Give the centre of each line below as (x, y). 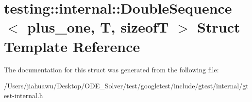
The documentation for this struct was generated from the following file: (111, 69)
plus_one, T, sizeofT (98, 27)
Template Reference (72, 46)
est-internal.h (24, 95)
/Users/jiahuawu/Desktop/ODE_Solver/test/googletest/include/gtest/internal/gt (126, 86)
